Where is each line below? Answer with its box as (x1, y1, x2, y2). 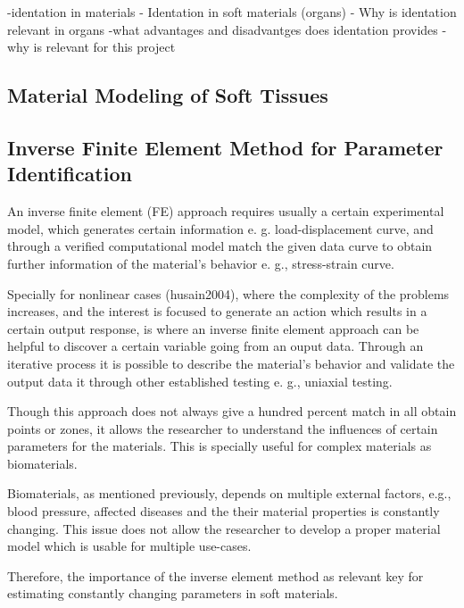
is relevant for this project (33, 37, 176, 56)
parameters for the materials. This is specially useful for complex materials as (7, 437, 432, 455)
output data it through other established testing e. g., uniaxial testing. (7, 371, 393, 390)
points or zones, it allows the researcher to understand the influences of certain (7, 419, 438, 437)
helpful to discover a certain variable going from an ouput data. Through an (7, 337, 424, 355)
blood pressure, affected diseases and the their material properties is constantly (7, 502, 440, 521)
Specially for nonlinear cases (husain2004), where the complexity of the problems (7, 284, 450, 303)
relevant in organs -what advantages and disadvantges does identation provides (7, 20, 438, 38)
